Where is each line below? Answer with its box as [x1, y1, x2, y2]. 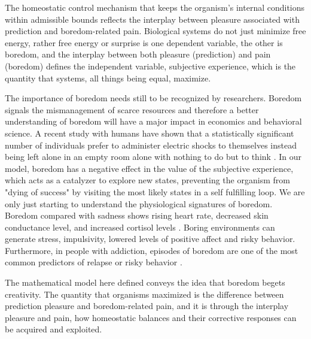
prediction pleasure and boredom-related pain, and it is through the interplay [5, 299, 289, 312]
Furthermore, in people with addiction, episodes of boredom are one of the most [5, 244, 298, 256]
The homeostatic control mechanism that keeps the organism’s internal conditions [5, 1, 305, 13]
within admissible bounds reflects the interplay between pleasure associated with [5, 13, 300, 25]
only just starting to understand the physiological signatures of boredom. [5, 197, 273, 210]
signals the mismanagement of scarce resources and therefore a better [5, 103, 259, 116]
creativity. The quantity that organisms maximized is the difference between [5, 287, 284, 300]
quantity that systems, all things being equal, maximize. [5, 71, 211, 84]
